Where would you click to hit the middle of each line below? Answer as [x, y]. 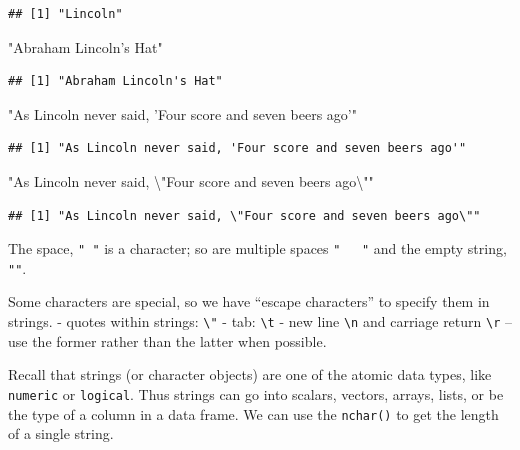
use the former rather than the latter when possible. [167, 340]
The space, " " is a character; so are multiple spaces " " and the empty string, [257, 248]
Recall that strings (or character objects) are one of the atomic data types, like [250, 374]
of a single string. [61, 433]
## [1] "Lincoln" [65, 14]
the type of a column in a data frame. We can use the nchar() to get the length [253, 413]
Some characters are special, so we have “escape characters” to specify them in [249, 301]
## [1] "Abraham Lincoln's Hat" [115, 81]
